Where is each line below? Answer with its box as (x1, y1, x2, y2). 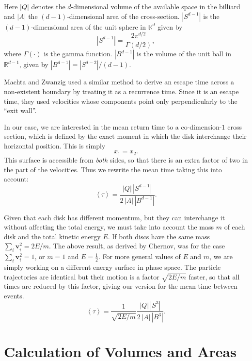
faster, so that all (189, 271, 240, 281)
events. (4, 290, 24, 300)
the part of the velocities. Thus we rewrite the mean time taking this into (4, 164, 222, 174)
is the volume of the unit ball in (137, 49, 231, 59)
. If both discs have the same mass (108, 231, 210, 241)
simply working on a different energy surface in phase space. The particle (4, 262, 221, 272)
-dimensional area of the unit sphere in (31, 21, 146, 32)
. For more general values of (98, 251, 181, 262)
